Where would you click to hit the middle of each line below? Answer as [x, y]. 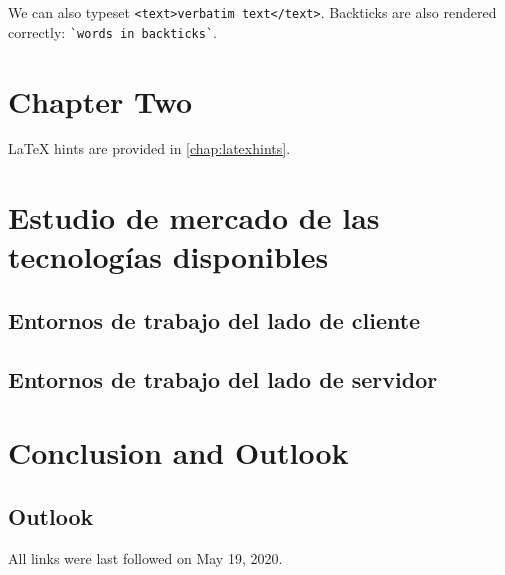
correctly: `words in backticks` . [113, 31]
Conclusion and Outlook [178, 452]
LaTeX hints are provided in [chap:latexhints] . [149, 148]
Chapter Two [100, 100]
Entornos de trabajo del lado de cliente [214, 319]
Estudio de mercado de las [194, 217]
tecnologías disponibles [168, 256]
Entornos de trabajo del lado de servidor [223, 378]
